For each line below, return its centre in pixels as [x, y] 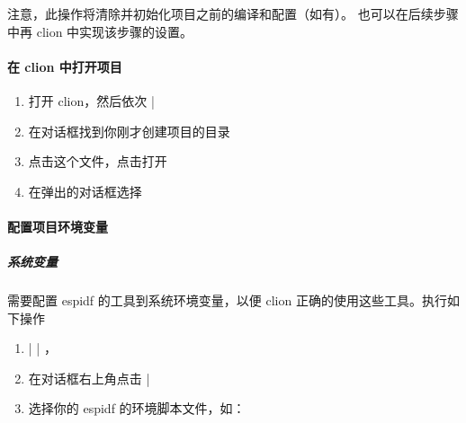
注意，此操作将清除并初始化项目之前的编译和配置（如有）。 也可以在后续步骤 [233, 13]
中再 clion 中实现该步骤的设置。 [100, 31]
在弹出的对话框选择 [85, 191]
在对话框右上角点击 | [89, 378]
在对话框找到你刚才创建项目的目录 [129, 131]
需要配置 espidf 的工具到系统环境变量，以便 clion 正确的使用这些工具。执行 [227, 300]
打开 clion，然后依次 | [91, 100]
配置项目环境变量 [58, 226]
